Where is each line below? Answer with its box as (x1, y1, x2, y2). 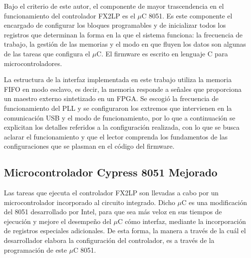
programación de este (4, 244, 67, 255)
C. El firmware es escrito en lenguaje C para (96, 48, 228, 58)
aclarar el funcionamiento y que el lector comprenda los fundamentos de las (4, 131, 228, 141)
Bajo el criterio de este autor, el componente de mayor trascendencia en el (4, 1, 224, 11)
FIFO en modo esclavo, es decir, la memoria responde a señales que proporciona (4, 84, 242, 94)
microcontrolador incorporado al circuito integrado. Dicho (4, 197, 175, 207)
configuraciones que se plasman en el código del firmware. (4, 141, 174, 151)
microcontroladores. (4, 58, 62, 68)
